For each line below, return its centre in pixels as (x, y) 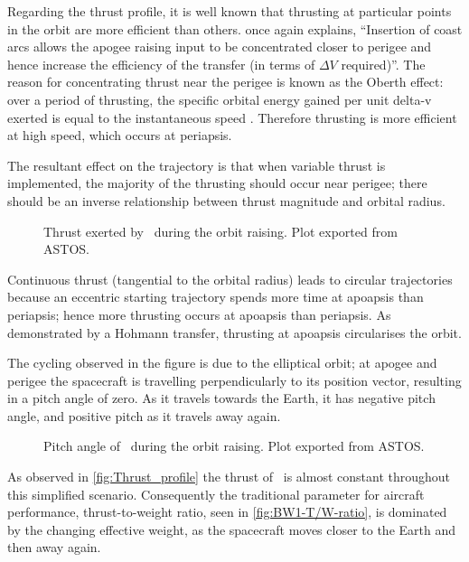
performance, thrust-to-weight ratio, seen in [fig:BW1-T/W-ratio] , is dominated (227, 512)
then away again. (54, 547)
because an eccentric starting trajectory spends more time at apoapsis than (216, 297)
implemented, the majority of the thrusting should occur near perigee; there (217, 183)
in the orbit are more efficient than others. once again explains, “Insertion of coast (235, 28)
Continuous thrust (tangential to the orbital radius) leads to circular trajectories (230, 279)
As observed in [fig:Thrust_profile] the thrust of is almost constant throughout (229, 477)
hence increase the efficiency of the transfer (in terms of (161, 64)
